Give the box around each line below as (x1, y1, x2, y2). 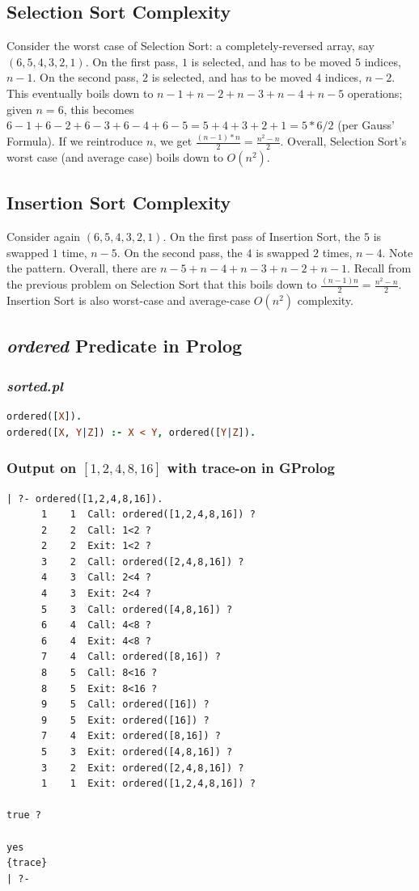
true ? (6, 809, 41, 821)
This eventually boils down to (6, 84, 154, 101)
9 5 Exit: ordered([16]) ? (40, 714, 209, 726)
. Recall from (347, 260, 412, 277)
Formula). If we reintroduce (6, 133, 143, 150)
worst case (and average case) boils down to (6, 148, 223, 165)
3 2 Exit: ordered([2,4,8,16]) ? (40, 762, 244, 774)
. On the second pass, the (116, 243, 243, 260)
